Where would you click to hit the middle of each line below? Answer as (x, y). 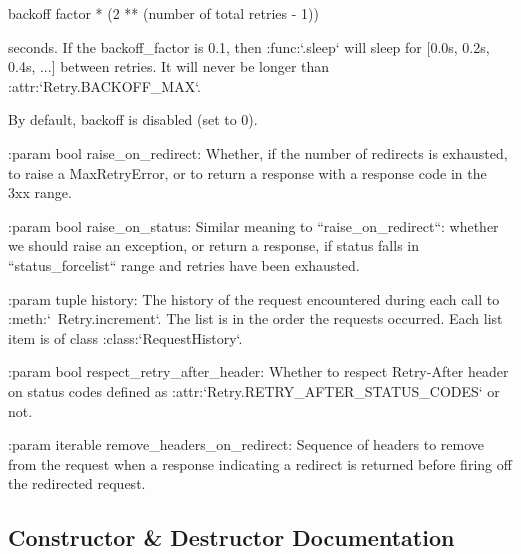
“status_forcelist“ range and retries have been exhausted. (184, 264)
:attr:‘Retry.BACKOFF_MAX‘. (105, 85)
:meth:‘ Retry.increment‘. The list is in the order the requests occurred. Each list (255, 318)
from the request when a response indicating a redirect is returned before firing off (260, 463)
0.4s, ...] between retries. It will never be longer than (169, 66)
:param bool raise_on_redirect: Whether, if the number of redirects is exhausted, (258, 152)
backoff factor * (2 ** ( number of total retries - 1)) (163, 13)
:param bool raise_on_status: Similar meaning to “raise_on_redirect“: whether (253, 225)
